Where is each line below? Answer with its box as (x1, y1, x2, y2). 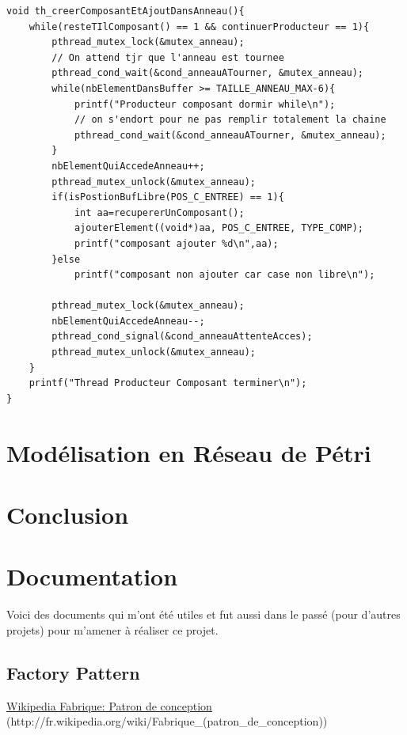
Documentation (6, 560, 178, 593)
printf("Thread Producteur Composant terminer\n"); (29, 377, 307, 389)
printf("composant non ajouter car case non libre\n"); (74, 269, 375, 281)
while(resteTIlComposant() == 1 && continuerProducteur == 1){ (29, 21, 370, 32)
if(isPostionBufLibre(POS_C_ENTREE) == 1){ (51, 191, 284, 203)
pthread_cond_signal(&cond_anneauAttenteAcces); (51, 331, 313, 343)
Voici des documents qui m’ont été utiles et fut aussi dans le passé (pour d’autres (6, 606, 401, 623)
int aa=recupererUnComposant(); (74, 206, 245, 218)
